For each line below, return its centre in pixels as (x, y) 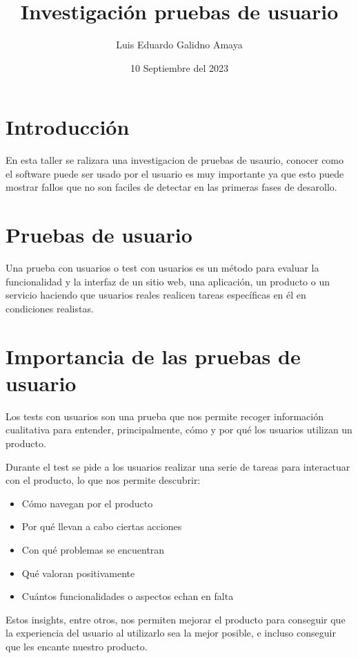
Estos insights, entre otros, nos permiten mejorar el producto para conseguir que (176, 619)
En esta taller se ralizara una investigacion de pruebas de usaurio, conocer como (175, 160)
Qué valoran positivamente (78, 573)
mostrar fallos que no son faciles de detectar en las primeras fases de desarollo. (171, 187)
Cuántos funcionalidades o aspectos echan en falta (128, 596)
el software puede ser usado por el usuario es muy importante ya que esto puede (175, 173)
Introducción (68, 127)
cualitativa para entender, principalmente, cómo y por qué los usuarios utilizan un (179, 430)
